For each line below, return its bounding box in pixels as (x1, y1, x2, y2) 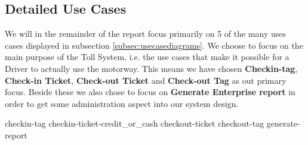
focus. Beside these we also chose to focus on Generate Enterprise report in (5, 86, 295, 98)
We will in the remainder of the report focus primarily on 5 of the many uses (5, 27, 287, 40)
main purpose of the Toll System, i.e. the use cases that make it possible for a (5, 51, 289, 63)
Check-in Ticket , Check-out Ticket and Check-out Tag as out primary (5, 74, 287, 86)
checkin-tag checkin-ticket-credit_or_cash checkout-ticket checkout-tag (5, 117, 264, 130)
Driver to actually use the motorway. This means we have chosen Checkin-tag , (5, 62, 298, 74)
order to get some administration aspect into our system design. (5, 97, 239, 109)
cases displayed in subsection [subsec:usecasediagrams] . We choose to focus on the (5, 39, 303, 51)
